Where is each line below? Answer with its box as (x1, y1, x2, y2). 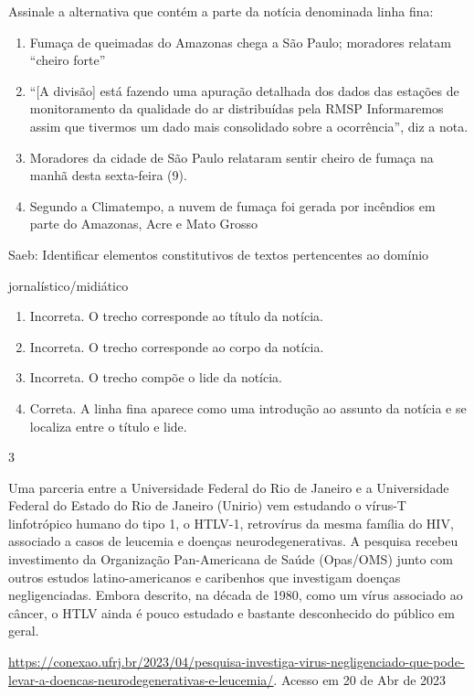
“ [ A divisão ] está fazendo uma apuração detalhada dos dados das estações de (29, 80, 459, 100)
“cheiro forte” (29, 50, 106, 70)
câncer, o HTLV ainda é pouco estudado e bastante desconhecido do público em (8, 603, 455, 622)
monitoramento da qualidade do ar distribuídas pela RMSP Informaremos (29, 99, 444, 118)
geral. (8, 621, 39, 640)
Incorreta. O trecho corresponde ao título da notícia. (29, 306, 323, 326)
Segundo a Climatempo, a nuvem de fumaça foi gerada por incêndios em (29, 196, 436, 215)
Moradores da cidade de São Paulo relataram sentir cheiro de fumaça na (29, 147, 434, 166)
